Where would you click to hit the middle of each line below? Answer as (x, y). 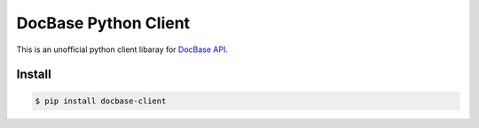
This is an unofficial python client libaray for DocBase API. (122, 49)
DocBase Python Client (103, 23)
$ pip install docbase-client (101, 101)
